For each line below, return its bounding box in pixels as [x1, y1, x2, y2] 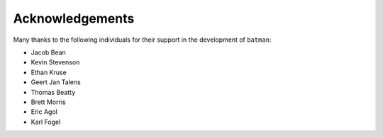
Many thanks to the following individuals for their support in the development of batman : [13, 35, 272, 44]
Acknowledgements [13, 11, 135, 26]
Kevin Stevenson [30, 58, 80, 67]
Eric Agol [30, 108, 58, 116]
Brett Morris [30, 98, 67, 106]
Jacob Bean [30, 48, 67, 57]
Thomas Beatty [30, 88, 76, 96]
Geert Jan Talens [30, 78, 81, 86]
